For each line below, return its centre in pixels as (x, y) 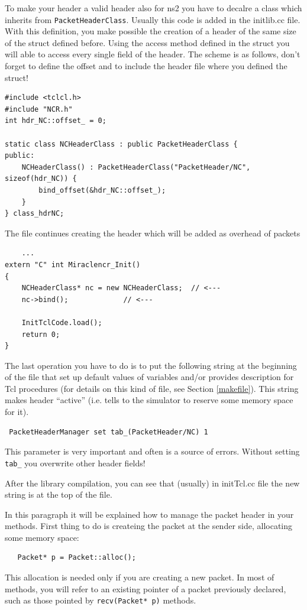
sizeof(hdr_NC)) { (41, 179)
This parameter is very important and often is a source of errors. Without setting (152, 451)
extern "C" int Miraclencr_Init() (73, 265)
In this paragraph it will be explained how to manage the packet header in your (149, 514)
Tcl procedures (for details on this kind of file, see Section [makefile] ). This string (152, 388)
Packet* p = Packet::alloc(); (77, 558)
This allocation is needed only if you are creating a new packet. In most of (140, 577)
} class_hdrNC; (35, 214)
